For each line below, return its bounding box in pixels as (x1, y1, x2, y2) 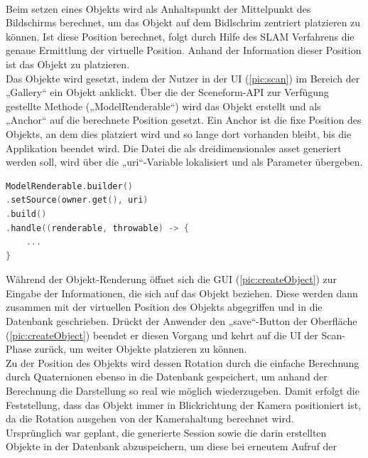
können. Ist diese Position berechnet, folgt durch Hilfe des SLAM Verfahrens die (6, 28, 355, 43)
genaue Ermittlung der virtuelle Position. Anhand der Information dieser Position (6, 43, 362, 58)
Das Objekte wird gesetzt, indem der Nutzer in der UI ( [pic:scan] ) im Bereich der (6, 70, 360, 85)
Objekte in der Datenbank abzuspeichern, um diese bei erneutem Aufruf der (6, 439, 337, 454)
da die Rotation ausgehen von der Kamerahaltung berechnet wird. (6, 411, 294, 426)
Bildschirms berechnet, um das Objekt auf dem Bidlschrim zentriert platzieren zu (6, 15, 361, 30)
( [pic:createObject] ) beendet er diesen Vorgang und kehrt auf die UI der (6, 327, 318, 342)
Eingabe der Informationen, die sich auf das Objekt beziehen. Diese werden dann (6, 285, 358, 300)
